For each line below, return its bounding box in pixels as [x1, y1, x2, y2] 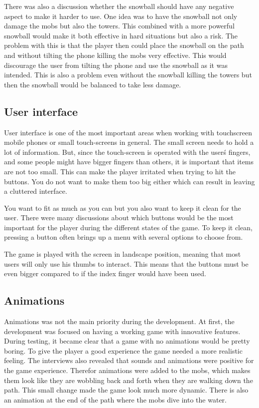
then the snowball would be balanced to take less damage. [4, 79, 181, 89]
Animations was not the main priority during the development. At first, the [4, 316, 235, 327]
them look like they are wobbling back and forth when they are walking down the [4, 375, 253, 385]
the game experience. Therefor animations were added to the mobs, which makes [4, 365, 251, 376]
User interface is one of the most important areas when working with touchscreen [4, 127, 252, 137]
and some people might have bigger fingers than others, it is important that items [4, 156, 254, 167]
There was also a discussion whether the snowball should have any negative [4, 1, 234, 11]
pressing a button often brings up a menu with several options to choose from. [4, 232, 243, 242]
